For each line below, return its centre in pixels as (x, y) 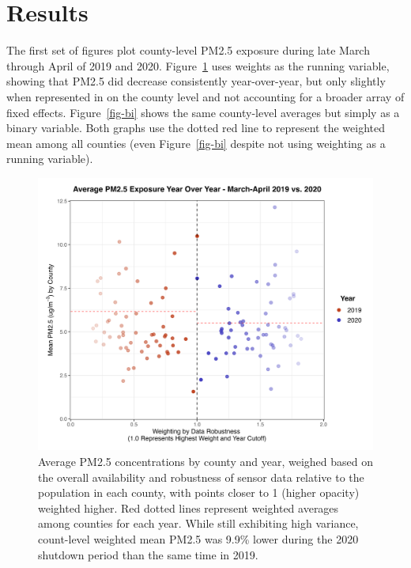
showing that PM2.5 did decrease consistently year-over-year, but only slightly (196, 81)
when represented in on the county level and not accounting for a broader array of (205, 96)
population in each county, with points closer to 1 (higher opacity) (199, 492)
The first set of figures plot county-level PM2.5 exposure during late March (188, 50)
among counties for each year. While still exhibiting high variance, (198, 523)
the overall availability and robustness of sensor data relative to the (201, 477)
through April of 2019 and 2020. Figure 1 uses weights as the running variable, (198, 65)
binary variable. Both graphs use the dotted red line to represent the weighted (196, 128)
